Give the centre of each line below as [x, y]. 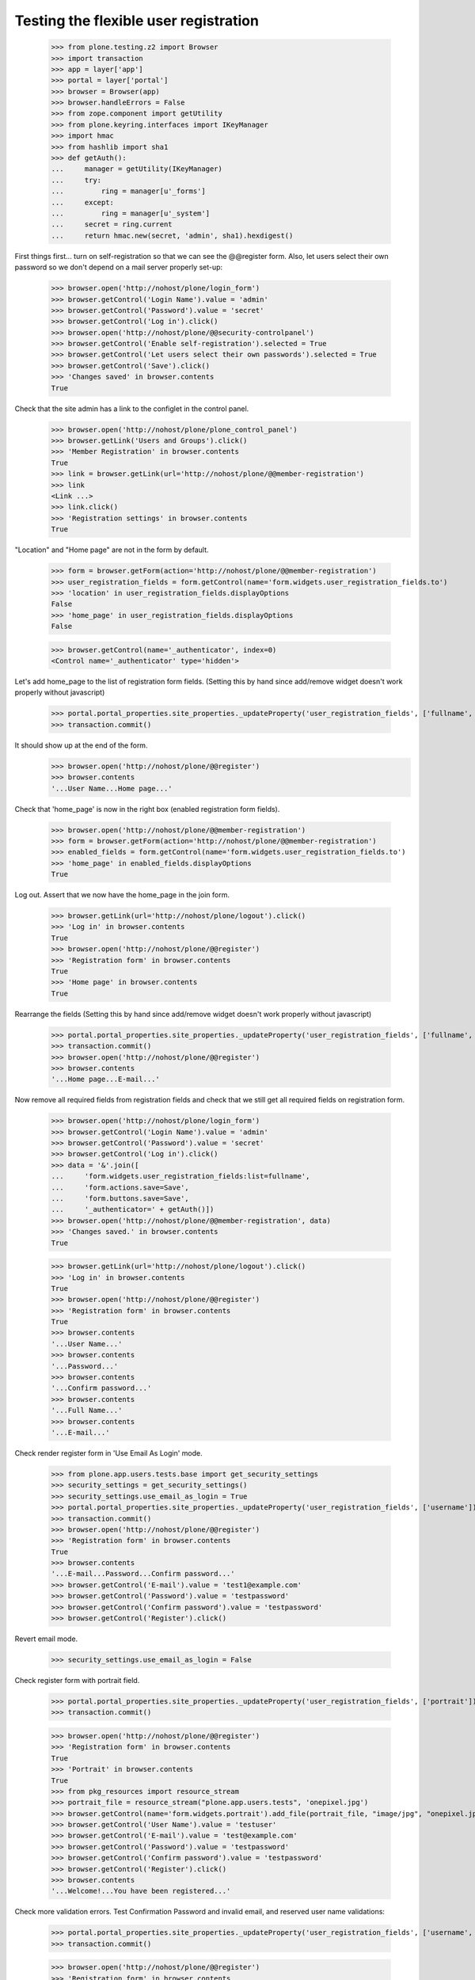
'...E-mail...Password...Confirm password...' [143, 1574]
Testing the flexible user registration [137, 21]
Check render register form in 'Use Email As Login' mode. [109, 1453]
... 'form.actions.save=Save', [120, 1187]
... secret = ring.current [112, 225]
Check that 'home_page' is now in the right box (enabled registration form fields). [147, 809]
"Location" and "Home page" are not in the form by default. [112, 550]
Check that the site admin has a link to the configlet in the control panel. [132, 409]
